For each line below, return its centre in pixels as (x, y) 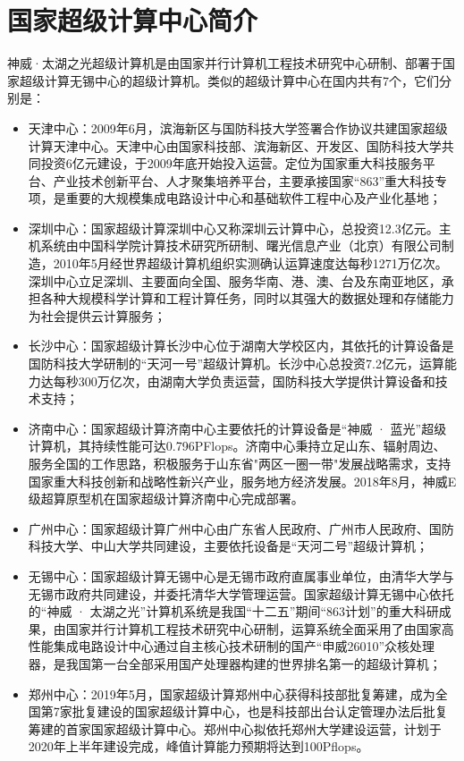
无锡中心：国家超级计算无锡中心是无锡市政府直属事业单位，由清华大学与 (241, 575)
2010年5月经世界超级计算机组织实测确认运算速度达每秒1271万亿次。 (250, 263)
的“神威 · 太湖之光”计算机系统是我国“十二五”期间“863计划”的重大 (221, 611)
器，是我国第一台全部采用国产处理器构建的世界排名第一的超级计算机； (235, 663)
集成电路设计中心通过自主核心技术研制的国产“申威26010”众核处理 (244, 646)
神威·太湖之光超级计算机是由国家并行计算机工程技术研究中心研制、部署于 (225, 63)
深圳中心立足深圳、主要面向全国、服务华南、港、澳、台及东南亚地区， (235, 280)
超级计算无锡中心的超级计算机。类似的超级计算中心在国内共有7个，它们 (229, 80)
